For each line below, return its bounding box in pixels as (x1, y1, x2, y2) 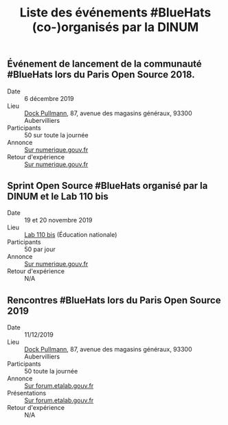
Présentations (7, 389, 47, 398)
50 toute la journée (24, 367, 78, 376)
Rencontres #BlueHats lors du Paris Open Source (7, 294, 221, 306)
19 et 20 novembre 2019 (24, 216, 93, 225)
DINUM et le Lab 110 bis (7, 191, 109, 202)
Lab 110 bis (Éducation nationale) (24, 231, 117, 239)
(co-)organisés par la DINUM (32, 19, 199, 35)
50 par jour (24, 245, 56, 253)
